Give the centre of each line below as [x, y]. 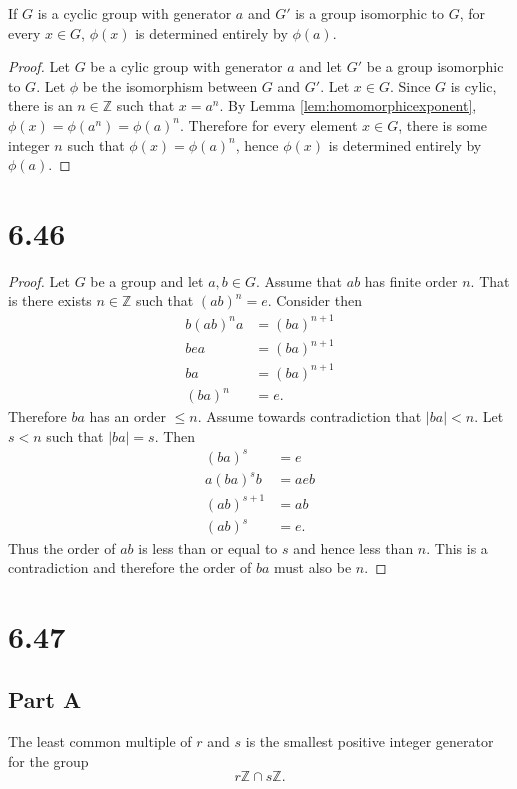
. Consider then [314, 300]
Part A [45, 699]
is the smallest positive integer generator [369, 741]
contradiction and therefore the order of [130, 567]
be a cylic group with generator [186, 66]
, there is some [443, 124]
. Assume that [299, 280]
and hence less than [353, 547]
